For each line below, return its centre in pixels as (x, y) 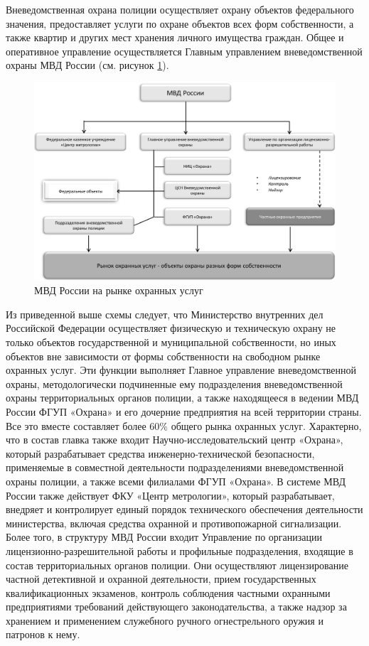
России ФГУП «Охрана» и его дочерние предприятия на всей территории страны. (184, 411)
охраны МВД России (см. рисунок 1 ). (87, 65)
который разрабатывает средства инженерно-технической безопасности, (160, 453)
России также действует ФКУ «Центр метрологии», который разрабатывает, (170, 495)
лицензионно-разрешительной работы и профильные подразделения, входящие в (180, 550)
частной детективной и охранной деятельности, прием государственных (161, 579)
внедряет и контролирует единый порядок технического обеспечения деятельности (184, 509)
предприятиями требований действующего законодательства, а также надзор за (176, 607)
